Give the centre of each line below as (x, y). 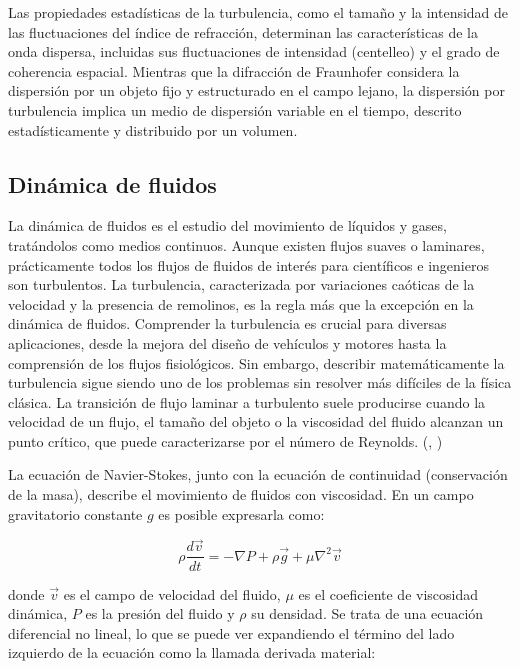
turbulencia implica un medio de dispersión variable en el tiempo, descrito (235, 109)
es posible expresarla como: (241, 513)
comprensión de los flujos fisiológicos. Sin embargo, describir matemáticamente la (256, 362)
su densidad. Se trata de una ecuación (367, 613)
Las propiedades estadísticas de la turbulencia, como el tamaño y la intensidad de (258, 12)
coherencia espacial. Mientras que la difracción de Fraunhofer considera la (234, 70)
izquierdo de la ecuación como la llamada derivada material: (192, 652)
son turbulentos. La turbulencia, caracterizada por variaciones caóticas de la (241, 284)
